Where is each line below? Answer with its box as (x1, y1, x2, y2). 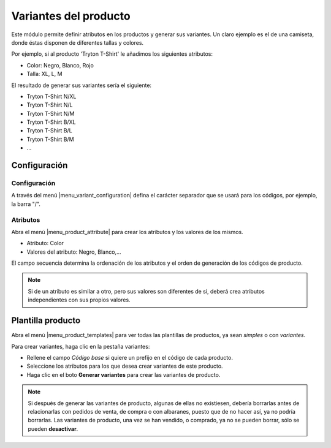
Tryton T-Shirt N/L (26, 101, 73, 108)
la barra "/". (11, 200, 41, 208)
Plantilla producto (11, 316, 81, 326)
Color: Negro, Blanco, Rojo (26, 61, 94, 69)
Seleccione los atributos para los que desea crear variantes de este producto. (26, 362, 223, 370)
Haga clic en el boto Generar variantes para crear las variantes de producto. (26, 371, 221, 378)
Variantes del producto (11, 9, 131, 23)
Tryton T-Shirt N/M (26, 110, 75, 117)
